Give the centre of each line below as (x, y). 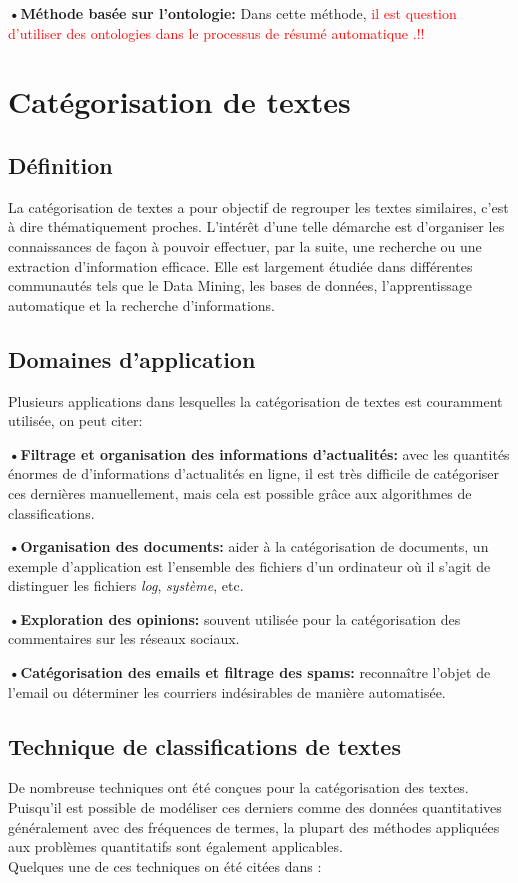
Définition (60, 164)
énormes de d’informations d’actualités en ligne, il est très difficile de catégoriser (254, 473)
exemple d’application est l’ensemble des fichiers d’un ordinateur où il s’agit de (249, 565)
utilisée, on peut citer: (75, 420)
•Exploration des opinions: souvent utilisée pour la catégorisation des (234, 618)
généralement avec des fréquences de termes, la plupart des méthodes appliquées (254, 826)
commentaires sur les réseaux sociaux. (124, 638)
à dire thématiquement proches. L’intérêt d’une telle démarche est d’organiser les (256, 226)
